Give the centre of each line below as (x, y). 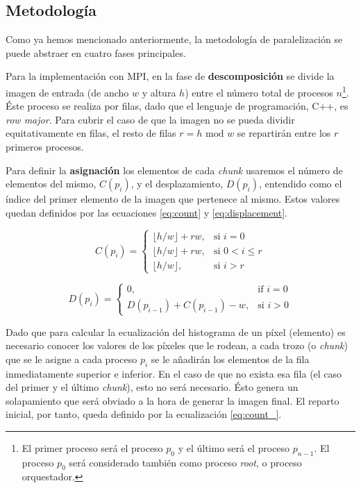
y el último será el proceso (234, 447)
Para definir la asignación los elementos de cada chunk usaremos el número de (174, 170)
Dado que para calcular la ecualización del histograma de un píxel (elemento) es (176, 331)
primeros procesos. (45, 147)
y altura (159, 92)
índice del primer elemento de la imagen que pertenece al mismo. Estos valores (173, 199)
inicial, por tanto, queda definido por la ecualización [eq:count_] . (144, 414)
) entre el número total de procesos (259, 92)
